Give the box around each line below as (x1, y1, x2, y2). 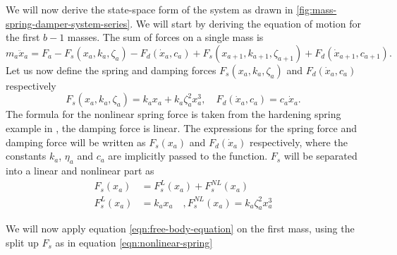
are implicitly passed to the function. (108, 148, 268, 163)
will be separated (283, 148, 358, 163)
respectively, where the (249, 134, 348, 149)
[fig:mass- (296, 2, 337, 16)
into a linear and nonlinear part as (6, 162, 154, 177)
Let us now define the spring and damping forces (6, 62, 216, 77)
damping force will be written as (6, 134, 146, 149)
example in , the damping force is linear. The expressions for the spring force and (6, 120, 358, 135)
